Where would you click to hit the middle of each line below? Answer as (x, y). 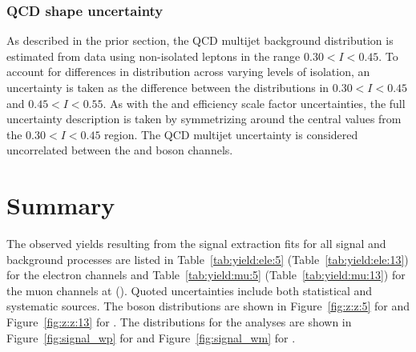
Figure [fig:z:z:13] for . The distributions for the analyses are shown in (179, 322)
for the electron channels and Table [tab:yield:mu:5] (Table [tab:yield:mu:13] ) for (206, 275)
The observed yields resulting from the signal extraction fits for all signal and (196, 244)
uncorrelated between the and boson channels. (120, 150)
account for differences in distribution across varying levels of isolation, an (188, 72)
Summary (61, 205)
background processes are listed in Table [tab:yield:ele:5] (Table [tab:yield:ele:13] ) (208, 259)
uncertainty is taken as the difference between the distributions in (168, 87)
